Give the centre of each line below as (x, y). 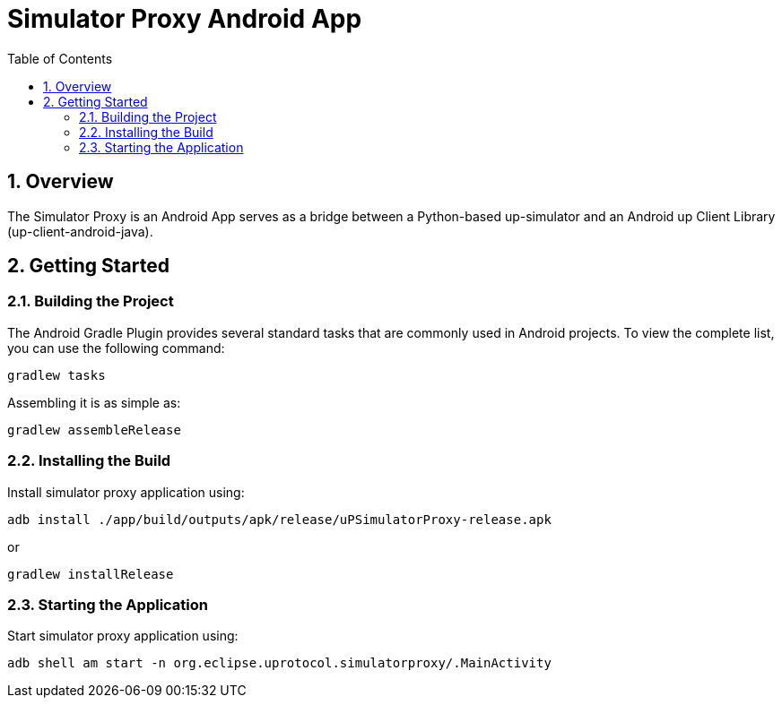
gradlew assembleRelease (94, 430)
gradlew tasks (56, 375)
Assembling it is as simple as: (94, 402)
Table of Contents (60, 58)
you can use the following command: (116, 348)
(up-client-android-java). (80, 231)
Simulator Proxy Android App (185, 19)
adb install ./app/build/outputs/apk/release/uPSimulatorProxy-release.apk (279, 519)
